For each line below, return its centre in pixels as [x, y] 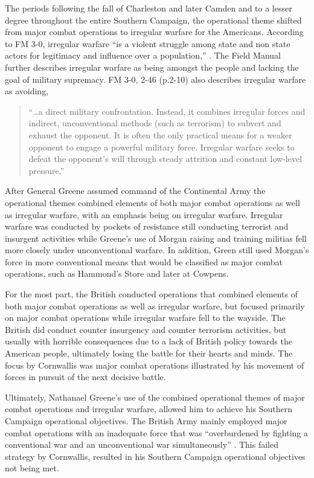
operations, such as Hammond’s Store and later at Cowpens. [117, 273]
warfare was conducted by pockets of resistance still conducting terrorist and [147, 226]
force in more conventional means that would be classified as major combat [144, 261]
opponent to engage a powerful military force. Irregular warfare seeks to [162, 147]
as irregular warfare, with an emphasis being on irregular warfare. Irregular [144, 214]
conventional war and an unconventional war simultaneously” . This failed [142, 444]
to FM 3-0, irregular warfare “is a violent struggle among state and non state [148, 43]
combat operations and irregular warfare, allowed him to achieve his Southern [149, 409]
